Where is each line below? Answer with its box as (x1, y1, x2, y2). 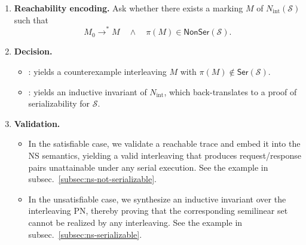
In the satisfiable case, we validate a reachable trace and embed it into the (28, 137, 301, 150)
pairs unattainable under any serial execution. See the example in (28, 161, 268, 173)
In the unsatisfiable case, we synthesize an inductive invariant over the (28, 192, 286, 205)
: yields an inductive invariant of (28, 85, 147, 98)
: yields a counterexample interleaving (28, 65, 167, 78)
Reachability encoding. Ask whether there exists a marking (14, 2, 243, 14)
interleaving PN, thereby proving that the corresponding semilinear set (28, 204, 288, 217)
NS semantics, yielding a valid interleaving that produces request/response (28, 149, 301, 162)
